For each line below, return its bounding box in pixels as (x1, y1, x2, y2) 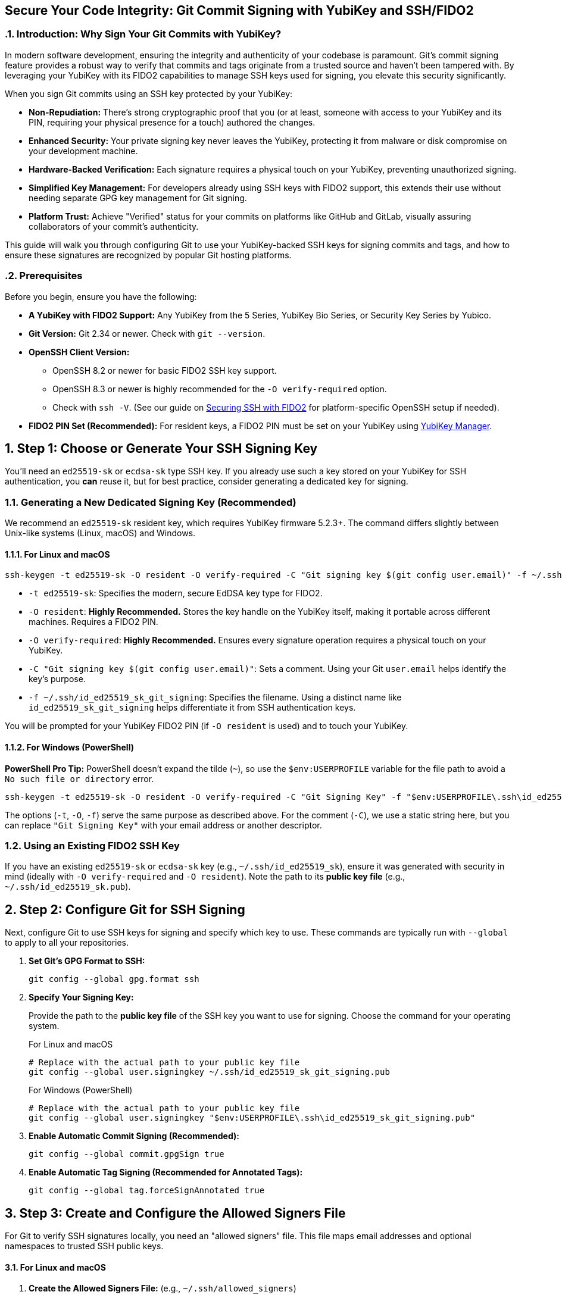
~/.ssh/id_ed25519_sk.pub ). (5, 881, 131, 892)
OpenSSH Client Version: (29, 346, 130, 357)
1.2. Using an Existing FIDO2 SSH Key (5, 839, 180, 852)
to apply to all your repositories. (5, 937, 129, 948)
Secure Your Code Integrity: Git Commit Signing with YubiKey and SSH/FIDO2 (5, 3, 474, 18)
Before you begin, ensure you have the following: (5, 291, 197, 302)
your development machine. (29, 145, 138, 156)
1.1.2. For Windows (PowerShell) (5, 742, 134, 752)
